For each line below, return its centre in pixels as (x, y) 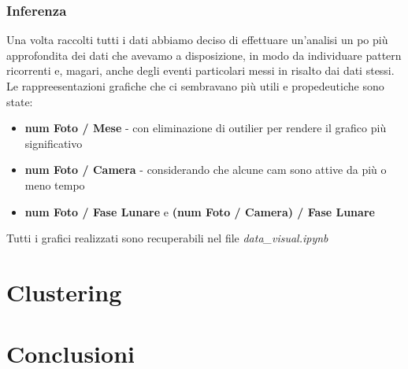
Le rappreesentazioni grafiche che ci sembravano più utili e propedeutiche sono (195, 86)
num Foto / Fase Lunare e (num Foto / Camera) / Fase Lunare (200, 211)
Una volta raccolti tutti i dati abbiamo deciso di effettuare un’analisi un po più (197, 40)
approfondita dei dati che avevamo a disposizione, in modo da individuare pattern (204, 55)
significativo (54, 143)
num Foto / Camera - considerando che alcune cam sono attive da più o (206, 170)
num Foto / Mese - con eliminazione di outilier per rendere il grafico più (206, 128)
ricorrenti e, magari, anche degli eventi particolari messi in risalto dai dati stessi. (200, 70)
